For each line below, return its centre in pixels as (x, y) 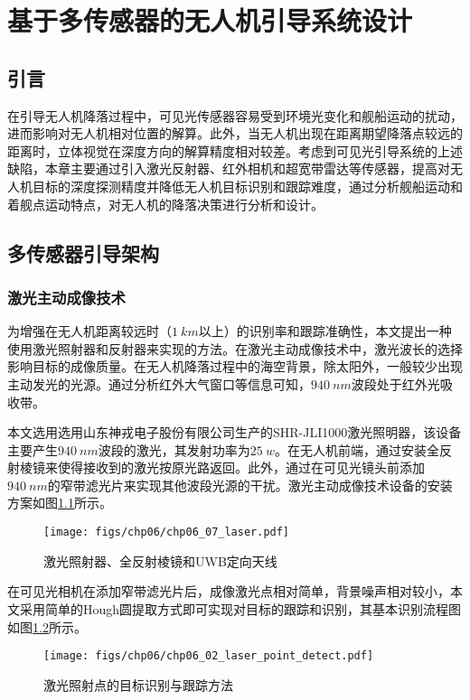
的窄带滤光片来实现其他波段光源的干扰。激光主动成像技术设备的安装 (250, 485)
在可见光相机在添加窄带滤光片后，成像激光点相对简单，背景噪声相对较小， (229, 591)
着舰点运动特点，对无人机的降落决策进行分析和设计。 (165, 204)
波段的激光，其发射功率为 (174, 449)
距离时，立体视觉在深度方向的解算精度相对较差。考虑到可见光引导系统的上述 (235, 150)
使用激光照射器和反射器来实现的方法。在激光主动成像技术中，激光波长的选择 (235, 348)
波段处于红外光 (395, 383)
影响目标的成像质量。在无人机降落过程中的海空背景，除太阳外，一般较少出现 (235, 366)
